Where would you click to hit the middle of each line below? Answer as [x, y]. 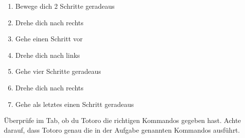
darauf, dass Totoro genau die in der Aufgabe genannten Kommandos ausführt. [122, 129]
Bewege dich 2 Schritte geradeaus [65, 6]
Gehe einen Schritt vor [49, 39]
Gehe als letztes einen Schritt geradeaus [75, 104]
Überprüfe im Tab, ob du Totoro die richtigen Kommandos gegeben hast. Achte [122, 120]
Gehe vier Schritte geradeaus [58, 71]
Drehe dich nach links [48, 55]
